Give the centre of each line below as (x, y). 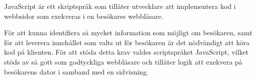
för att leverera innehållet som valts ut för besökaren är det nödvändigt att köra (127, 42)
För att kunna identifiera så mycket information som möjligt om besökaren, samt (128, 33)
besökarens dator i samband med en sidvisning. (76, 71)
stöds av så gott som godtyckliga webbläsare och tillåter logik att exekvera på (123, 61)
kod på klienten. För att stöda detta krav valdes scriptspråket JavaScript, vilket (126, 52)
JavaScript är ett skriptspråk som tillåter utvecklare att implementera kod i (120, 6)
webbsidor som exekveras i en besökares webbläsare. (84, 16)
